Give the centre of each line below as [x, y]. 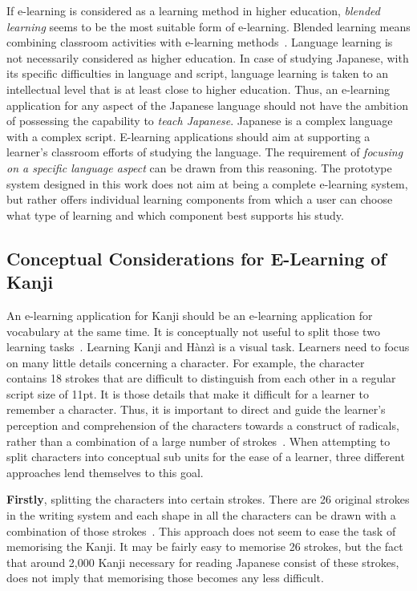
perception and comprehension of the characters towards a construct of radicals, [203, 425]
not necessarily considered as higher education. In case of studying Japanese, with [208, 57]
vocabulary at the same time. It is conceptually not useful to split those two [193, 331]
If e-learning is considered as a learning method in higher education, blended [193, 10]
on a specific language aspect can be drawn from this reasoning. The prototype [199, 167]
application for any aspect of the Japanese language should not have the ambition [207, 105]
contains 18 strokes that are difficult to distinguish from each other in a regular [201, 378]
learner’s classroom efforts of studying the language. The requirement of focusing [205, 152]
